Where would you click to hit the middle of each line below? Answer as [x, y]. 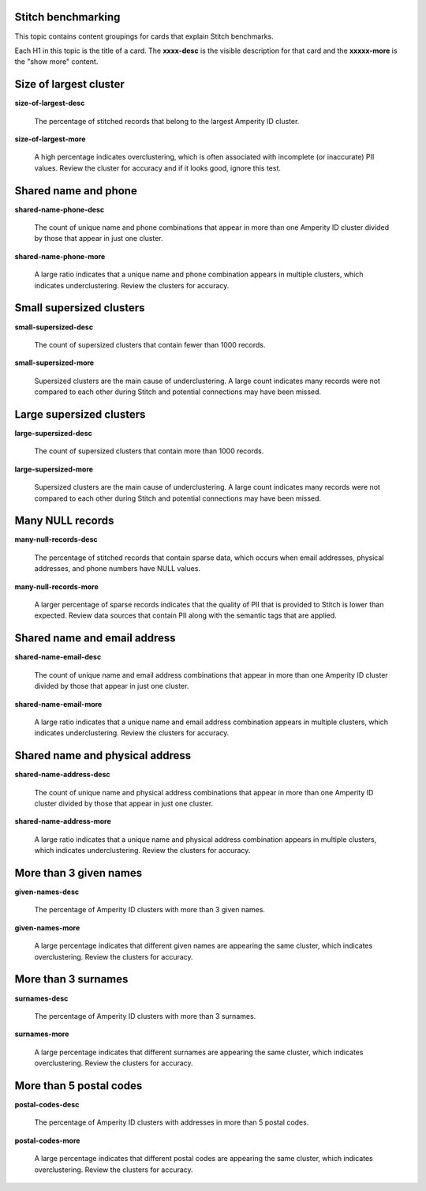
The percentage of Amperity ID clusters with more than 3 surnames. [145, 1016]
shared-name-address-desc [62, 775]
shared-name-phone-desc [60, 209]
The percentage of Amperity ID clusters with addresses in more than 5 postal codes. [172, 1122]
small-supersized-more [54, 363]
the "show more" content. [56, 62]
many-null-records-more [56, 586]
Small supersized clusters [80, 308]
